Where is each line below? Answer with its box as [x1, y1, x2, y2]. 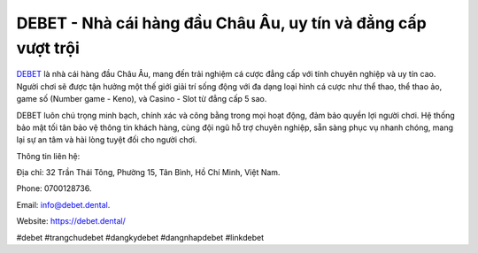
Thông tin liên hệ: [16, 150, 81, 161]
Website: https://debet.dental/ [16, 216, 126, 226]
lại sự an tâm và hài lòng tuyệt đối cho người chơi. [16, 134, 197, 145]
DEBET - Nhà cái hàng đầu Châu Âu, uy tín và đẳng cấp [16, 13, 427, 33]
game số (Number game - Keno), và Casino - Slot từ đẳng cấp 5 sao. [16, 94, 267, 104]
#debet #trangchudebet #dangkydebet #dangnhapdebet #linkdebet [16, 232, 265, 242]
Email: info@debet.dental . [16, 199, 111, 210]
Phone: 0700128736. [16, 183, 92, 194]
